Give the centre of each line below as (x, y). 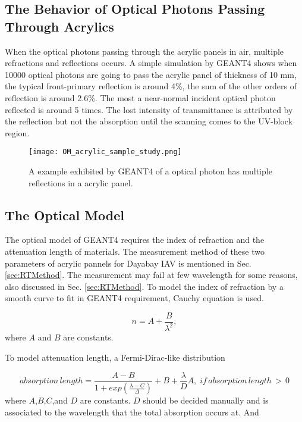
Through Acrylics (59, 26)
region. (17, 132)
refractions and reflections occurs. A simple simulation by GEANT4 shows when (151, 63)
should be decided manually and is (206, 400)
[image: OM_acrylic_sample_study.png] (105, 152)
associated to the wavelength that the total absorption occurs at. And (132, 412)
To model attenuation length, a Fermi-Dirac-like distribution (115, 357)
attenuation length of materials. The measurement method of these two (135, 251)
